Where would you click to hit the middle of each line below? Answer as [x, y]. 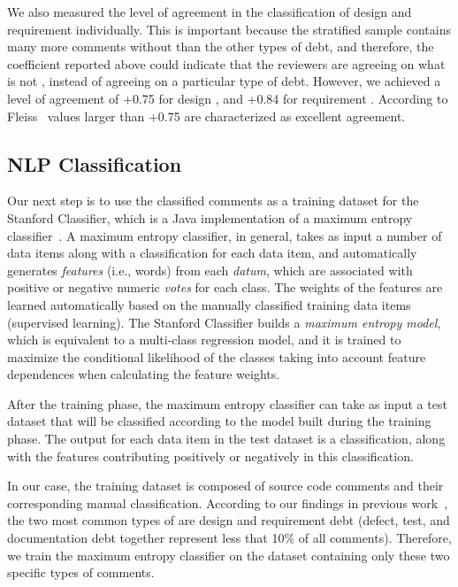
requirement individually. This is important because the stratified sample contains [229, 29]
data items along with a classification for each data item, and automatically [212, 253]
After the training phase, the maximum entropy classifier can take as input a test [227, 403]
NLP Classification [95, 163]
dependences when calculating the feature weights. [144, 374]
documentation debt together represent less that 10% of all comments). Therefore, [229, 538]
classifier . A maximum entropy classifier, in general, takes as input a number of [225, 235]
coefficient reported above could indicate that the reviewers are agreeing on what [226, 63]
